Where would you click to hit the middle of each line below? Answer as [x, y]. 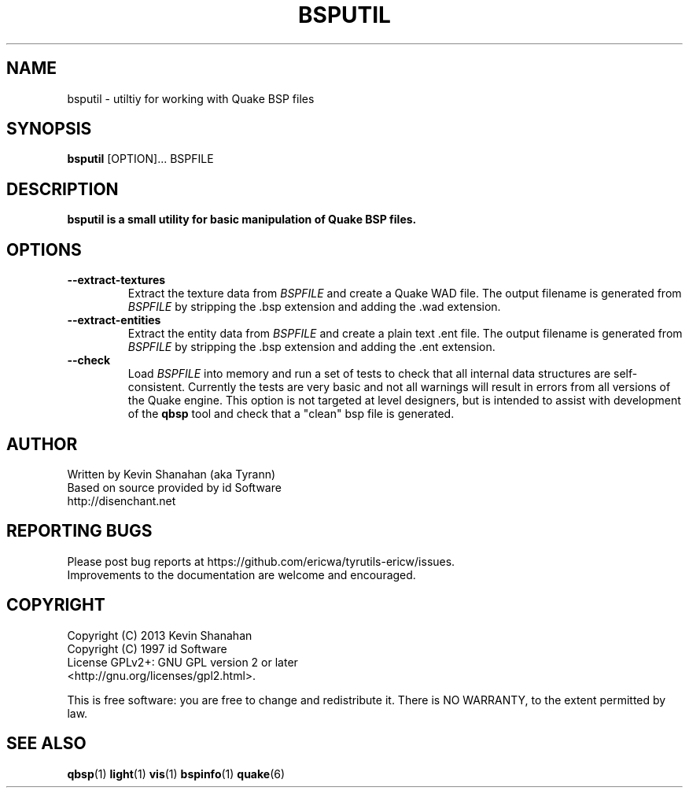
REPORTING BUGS [79, 531]
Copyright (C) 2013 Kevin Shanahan [160, 635]
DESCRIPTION [63, 189]
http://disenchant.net [122, 500]
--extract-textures [116, 280]
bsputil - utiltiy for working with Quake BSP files [191, 98]
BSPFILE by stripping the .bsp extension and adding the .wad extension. [314, 307]
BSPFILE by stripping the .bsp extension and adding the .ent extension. [311, 347]
